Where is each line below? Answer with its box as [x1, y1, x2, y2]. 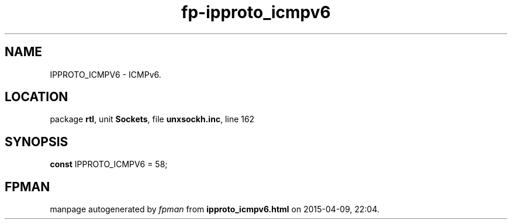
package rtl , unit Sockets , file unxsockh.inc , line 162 [50, 114, 255, 125]
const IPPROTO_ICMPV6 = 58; [50, 159, 168, 170]
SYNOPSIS [5, 134, 68, 149]
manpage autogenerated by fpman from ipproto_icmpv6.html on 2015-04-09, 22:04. [50, 204, 379, 215]
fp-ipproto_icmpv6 [181, 2, 331, 22]
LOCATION [5, 89, 68, 105]
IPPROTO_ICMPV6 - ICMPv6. [50, 69, 161, 80]
